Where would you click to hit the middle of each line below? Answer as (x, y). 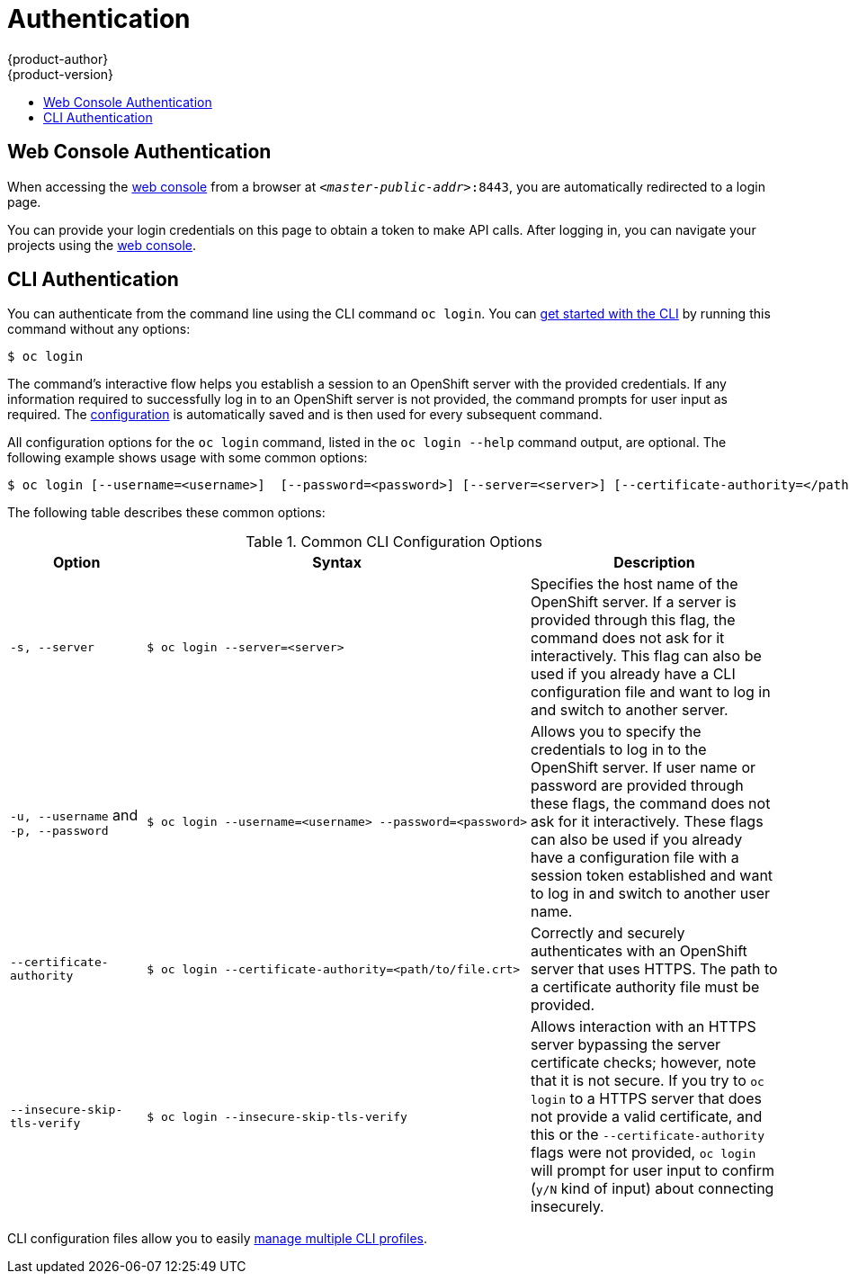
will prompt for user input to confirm (652, 1171)
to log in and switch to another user (650, 894)
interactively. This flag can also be (646, 656)
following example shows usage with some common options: (188, 458)
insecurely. (567, 1207)
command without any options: (99, 329)
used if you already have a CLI (633, 674)
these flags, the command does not (650, 804)
